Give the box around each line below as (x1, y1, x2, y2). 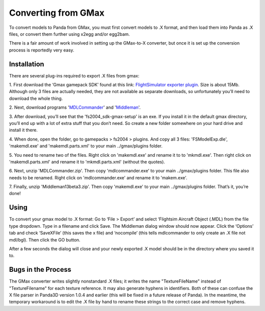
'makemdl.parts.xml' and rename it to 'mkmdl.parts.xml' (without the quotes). (9, 159, 165, 165)
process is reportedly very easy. (9, 47, 75, 53)
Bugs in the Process (9, 265, 71, 274)
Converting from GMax (9, 7, 105, 18)
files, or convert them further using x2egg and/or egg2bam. (9, 31, 130, 37)
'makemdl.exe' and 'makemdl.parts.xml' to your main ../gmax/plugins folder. (9, 143, 163, 149)
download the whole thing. (9, 96, 63, 101)
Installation (9, 60, 44, 68)
